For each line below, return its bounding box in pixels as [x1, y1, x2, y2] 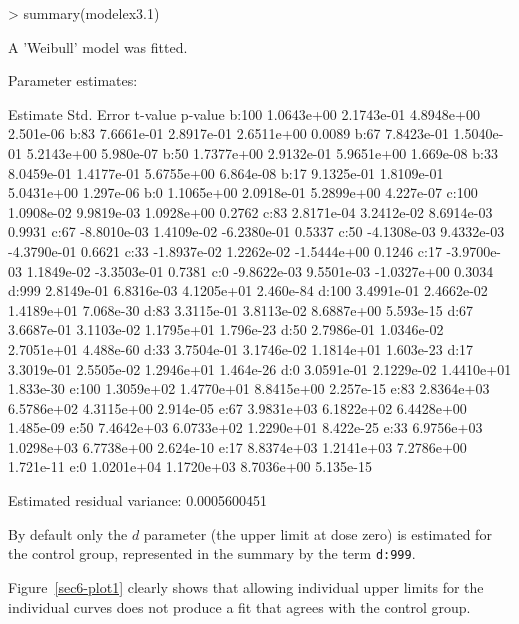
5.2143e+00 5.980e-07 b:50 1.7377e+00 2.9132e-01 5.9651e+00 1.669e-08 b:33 [26, 142, 498, 163]
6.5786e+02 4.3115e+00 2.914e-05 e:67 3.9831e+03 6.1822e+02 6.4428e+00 [8, 397, 467, 418]
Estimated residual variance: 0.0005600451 [8, 490, 268, 511]
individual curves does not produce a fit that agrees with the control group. [8, 596, 471, 617]
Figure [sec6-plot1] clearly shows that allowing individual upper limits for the [8, 576, 484, 597]
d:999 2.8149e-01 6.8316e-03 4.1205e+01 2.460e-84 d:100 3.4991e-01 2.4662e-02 [8, 280, 488, 301]
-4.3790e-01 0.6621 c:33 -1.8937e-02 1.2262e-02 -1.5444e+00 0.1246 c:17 [8, 240, 442, 261]
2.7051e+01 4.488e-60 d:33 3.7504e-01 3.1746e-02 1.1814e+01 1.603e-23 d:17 [8, 338, 474, 359]
